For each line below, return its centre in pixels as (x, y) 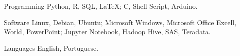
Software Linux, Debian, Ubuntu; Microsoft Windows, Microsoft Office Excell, (120, 22)
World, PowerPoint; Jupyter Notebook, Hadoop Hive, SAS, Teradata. (107, 32)
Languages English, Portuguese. (51, 48)
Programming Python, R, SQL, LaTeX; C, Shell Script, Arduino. (101, 6)
